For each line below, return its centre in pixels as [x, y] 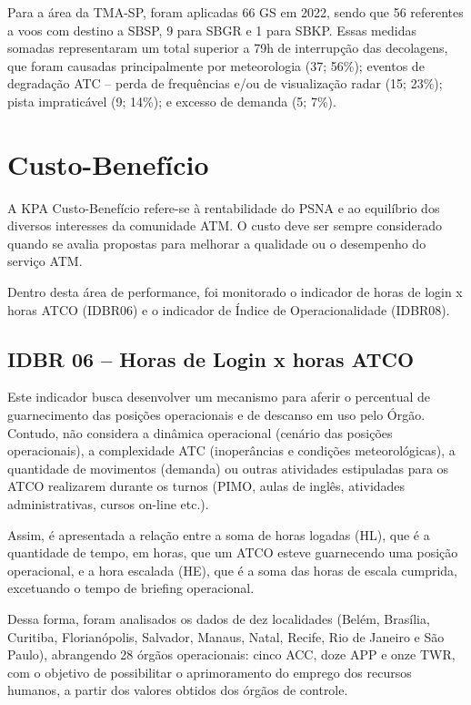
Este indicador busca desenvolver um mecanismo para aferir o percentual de [219, 397]
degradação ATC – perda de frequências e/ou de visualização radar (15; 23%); [225, 83]
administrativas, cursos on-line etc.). [108, 504]
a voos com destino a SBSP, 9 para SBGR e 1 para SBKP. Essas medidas [212, 30]
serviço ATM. [45, 261]
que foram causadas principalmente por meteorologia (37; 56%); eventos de [216, 65]
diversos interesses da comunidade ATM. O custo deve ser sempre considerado [225, 225]
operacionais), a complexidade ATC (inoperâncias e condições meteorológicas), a [231, 450]
